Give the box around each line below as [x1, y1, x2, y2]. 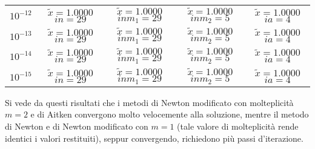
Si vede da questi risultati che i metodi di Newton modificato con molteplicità [5, 96, 294, 108]
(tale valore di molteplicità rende [177, 120, 299, 133]
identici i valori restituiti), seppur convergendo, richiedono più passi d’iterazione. [5, 131, 303, 144]
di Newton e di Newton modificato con [5, 120, 148, 133]
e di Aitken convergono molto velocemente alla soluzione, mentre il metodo [30, 108, 309, 121]
